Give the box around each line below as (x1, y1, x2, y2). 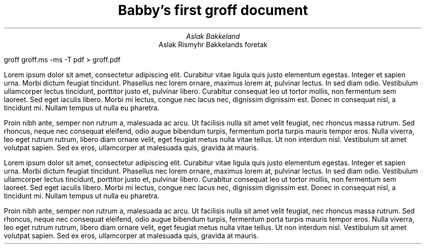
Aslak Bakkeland (186, 32, 240, 40)
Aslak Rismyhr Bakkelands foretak (159, 40, 267, 49)
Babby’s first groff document (118, 2, 308, 18)
